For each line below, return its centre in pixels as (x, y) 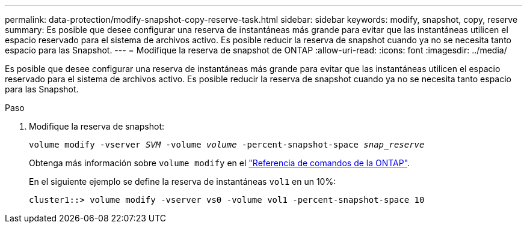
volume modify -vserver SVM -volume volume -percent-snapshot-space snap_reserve (227, 145)
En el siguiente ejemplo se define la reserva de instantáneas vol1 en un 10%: (183, 181)
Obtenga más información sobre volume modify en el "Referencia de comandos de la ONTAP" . (220, 163)
